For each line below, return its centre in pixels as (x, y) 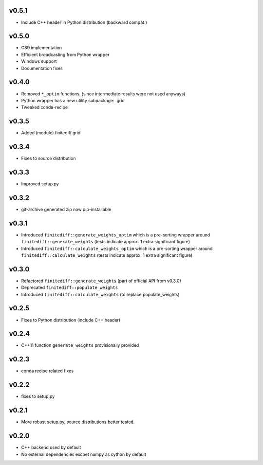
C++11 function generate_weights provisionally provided (80, 345)
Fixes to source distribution (48, 159)
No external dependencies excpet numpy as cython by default (84, 454)
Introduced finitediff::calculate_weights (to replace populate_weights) (100, 294)
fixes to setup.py (38, 396)
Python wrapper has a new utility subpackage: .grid (73, 100)
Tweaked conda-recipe (45, 107)
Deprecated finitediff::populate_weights (70, 287)
